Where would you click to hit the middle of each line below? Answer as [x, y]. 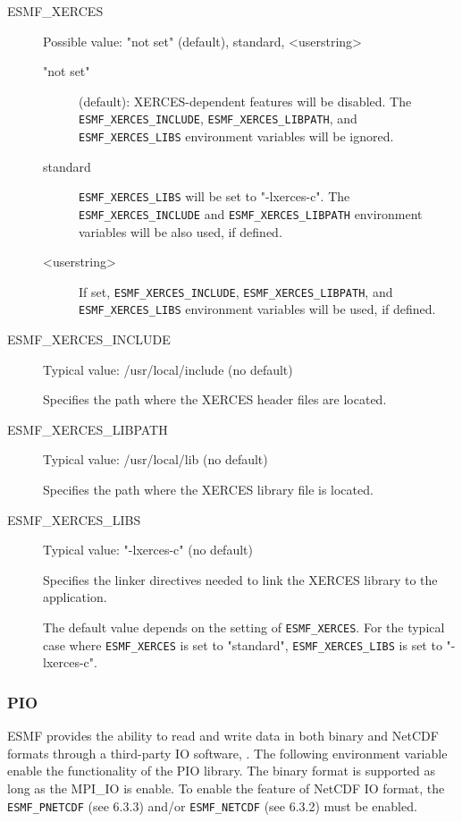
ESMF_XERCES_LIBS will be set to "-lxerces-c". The [214, 196]
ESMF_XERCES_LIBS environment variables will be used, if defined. [257, 309]
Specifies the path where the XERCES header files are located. [215, 399]
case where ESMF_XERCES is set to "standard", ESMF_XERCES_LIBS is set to [243, 644]
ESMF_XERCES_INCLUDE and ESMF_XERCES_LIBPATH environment [251, 213]
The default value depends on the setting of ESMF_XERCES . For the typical [244, 627]
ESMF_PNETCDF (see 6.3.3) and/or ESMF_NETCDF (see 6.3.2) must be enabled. [212, 805]
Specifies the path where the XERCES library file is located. [208, 490]
